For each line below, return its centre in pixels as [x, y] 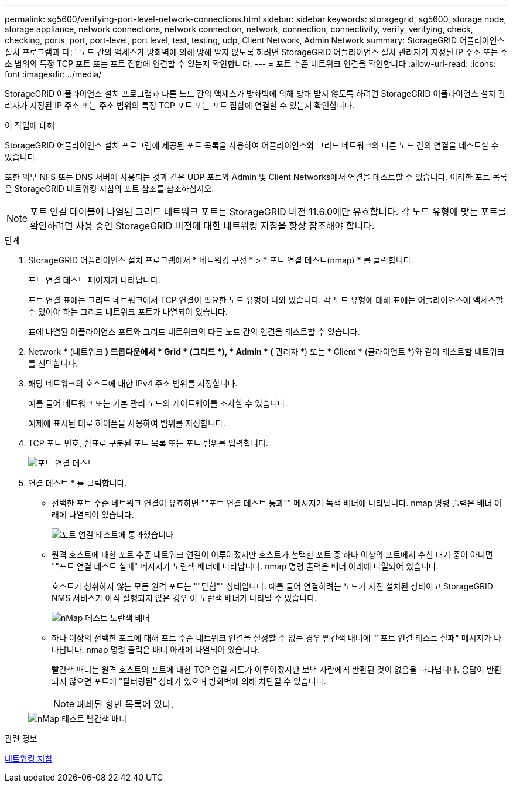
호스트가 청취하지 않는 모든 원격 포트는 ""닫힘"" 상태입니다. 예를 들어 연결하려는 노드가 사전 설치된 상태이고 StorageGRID [272, 586]
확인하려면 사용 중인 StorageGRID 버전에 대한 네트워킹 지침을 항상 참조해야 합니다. [202, 226]
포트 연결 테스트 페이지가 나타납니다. [94, 280]
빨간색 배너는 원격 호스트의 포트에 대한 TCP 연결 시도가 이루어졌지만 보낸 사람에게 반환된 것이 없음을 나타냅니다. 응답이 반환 [277, 669]
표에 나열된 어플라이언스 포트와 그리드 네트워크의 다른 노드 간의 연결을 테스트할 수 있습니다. [194, 332]
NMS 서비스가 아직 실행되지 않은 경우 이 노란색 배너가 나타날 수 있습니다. [184, 598]
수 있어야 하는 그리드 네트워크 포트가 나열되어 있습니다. [128, 312]
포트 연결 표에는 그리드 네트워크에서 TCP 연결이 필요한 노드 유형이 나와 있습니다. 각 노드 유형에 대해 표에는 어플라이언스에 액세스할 [266, 300]
